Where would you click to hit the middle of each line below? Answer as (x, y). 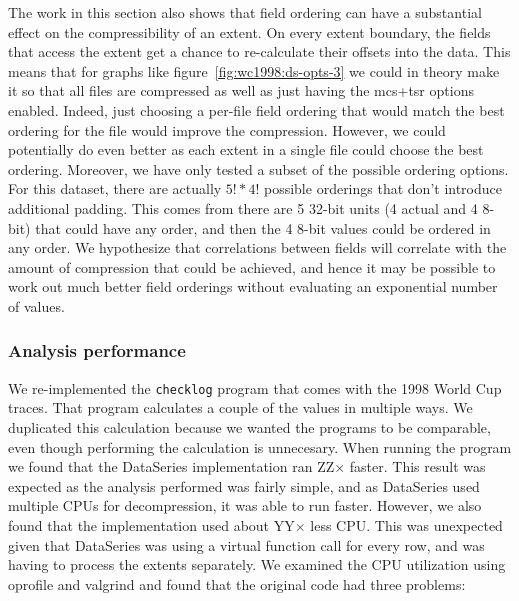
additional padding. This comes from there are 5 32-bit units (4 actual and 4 (243, 207)
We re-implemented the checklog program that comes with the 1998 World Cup (255, 387)
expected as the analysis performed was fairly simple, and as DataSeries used (244, 485)
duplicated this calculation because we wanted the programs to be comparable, (249, 426)
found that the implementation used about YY (151, 524)
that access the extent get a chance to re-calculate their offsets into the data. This (259, 51)
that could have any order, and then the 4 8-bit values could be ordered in (263, 227)
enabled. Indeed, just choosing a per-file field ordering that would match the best (256, 109)
